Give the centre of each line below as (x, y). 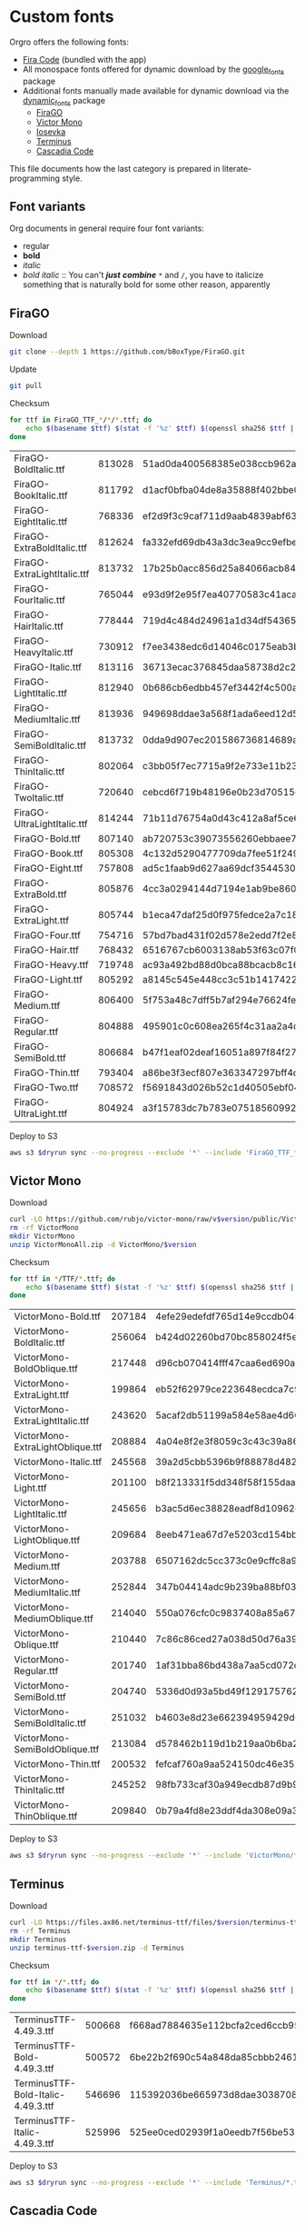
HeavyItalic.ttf (44, 652)
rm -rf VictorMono (44, 1228)
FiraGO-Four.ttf (48, 935)
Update (24, 369)
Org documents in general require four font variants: (107, 228)
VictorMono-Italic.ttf (58, 1462)
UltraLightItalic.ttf (51, 823)
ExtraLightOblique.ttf (58, 1447)
